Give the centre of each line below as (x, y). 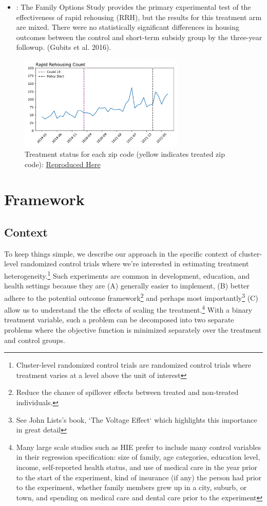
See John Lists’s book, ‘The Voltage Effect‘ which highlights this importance (137, 419)
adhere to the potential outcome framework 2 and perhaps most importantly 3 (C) (131, 297)
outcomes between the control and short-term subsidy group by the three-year (139, 37)
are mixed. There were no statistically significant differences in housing (128, 27)
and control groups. (35, 340)
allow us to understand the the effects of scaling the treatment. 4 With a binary (128, 309)
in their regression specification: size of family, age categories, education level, (138, 457)
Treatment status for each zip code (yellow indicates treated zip (125, 154)
